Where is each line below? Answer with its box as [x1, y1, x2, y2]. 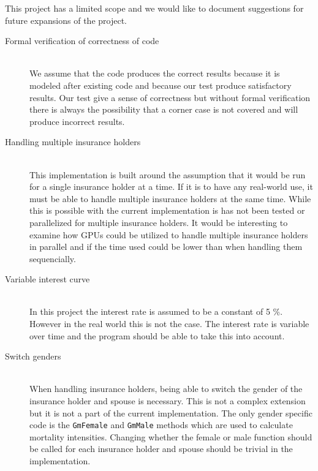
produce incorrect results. [29, 115, 125, 127]
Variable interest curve [5, 273, 90, 285]
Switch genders [5, 350, 61, 363]
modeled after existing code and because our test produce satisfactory [29, 78, 292, 91]
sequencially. [29, 252, 76, 265]
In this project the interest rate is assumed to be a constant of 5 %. [29, 305, 283, 318]
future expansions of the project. [5, 13, 127, 26]
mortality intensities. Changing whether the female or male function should [29, 430, 312, 443]
